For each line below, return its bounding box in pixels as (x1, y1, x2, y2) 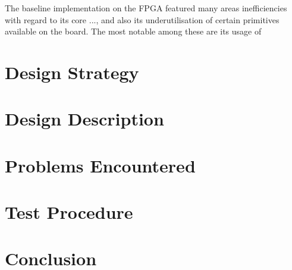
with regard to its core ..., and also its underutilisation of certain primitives (5, 13, 280, 26)
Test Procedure (5, 200, 133, 224)
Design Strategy (5, 59, 139, 84)
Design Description (5, 106, 164, 131)
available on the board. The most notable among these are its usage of (5, 25, 262, 37)
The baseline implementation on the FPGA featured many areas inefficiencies (5, 2, 287, 14)
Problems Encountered (5, 153, 196, 177)
